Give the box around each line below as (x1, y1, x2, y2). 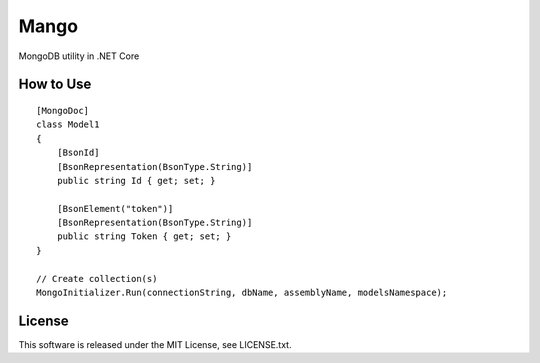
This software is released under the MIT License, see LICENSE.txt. (18, 338, 292, 350)
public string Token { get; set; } (56, 231, 232, 242)
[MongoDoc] (36, 105, 90, 116)
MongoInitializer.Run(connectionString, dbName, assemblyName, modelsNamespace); (36, 287, 448, 299)
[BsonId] (56, 147, 100, 159)
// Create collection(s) (36, 273, 158, 284)
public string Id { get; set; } (56, 175, 216, 186)
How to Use (18, 76, 92, 93)
